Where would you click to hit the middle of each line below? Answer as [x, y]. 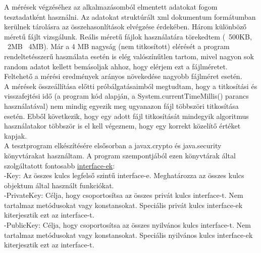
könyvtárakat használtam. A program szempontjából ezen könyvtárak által [120, 155]
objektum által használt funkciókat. [59, 185]
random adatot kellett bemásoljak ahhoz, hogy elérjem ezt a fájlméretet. [116, 66]
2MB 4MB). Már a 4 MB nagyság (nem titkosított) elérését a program [118, 46]
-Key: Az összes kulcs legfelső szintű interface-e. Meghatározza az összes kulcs [124, 175]
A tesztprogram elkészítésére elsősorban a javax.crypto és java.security [113, 145]
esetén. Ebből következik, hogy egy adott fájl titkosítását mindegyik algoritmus [126, 116]
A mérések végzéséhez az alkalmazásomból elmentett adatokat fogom [111, 7]
